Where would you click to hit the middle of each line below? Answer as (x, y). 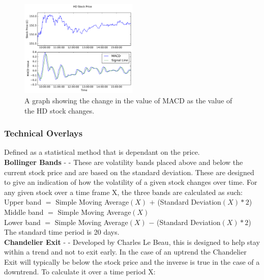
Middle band (24, 212)
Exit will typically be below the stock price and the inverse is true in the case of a (132, 261)
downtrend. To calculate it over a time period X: (80, 272)
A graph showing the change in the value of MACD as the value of (128, 100)
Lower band (22, 222)
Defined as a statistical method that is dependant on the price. (102, 152)
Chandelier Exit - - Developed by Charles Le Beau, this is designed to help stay (132, 242)
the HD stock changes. (60, 110)
